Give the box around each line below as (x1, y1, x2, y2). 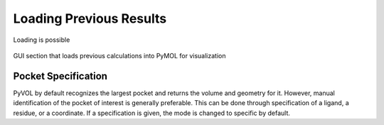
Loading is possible (13, 36, 70, 44)
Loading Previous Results (13, 11, 167, 26)
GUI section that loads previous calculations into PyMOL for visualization (13, 51, 226, 60)
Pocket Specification (13, 70, 108, 82)
